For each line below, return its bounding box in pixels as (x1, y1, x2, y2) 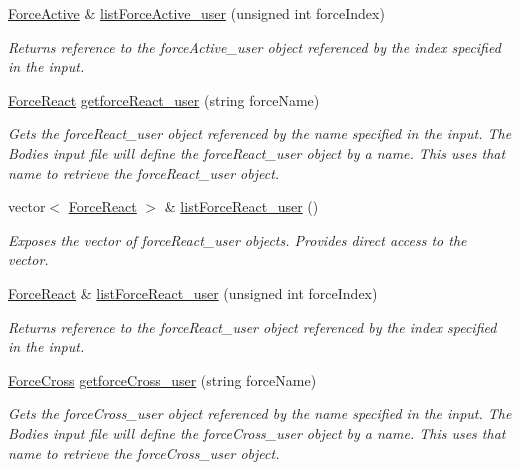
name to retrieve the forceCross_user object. (8, 442, 280, 463)
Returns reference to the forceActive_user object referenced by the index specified (8, 36, 501, 57)
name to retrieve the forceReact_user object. (8, 162, 280, 183)
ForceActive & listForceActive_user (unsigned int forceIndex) (8, 3, 385, 23)
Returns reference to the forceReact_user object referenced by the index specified (8, 316, 497, 337)
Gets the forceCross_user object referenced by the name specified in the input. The (8, 403, 512, 424)
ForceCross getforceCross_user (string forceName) (8, 369, 317, 390)
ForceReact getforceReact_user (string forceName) (8, 89, 320, 110)
